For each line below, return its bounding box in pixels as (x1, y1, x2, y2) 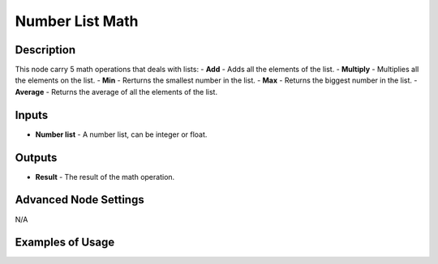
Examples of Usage (15, 236, 115, 249)
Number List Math (15, 12, 139, 30)
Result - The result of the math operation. (35, 172, 175, 181)
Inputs (15, 108, 49, 121)
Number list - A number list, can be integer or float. (35, 130, 208, 139)
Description (15, 43, 76, 57)
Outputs (15, 151, 58, 164)
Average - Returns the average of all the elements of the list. (15, 87, 218, 96)
